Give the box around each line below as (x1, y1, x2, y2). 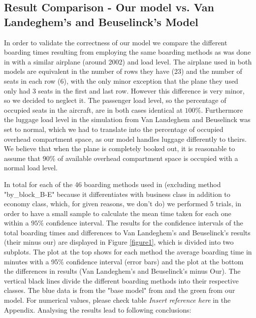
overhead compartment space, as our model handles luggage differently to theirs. (4, 133, 247, 144)
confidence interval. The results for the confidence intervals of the (46, 218, 243, 228)
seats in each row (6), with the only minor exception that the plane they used (4, 75, 238, 86)
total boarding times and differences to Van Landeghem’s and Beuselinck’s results (4, 227, 251, 237)
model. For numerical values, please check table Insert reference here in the (4, 295, 231, 305)
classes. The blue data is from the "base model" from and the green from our (4, 285, 235, 295)
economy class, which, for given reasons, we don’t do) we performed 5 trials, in (4, 198, 241, 209)
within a (4, 218, 29, 228)
